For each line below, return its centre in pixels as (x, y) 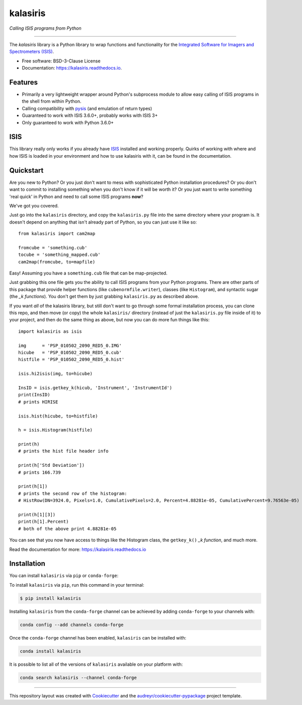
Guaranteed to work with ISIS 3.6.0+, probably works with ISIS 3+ (90, 115)
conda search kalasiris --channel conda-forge (78, 678)
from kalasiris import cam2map (57, 234)
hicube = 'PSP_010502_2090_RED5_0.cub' (70, 352)
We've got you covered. (34, 205)
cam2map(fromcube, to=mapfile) (57, 262)
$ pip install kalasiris (51, 598)
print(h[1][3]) (37, 514)
